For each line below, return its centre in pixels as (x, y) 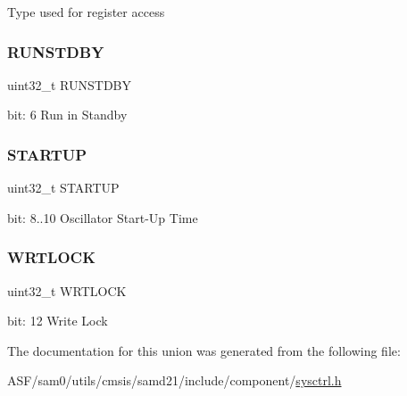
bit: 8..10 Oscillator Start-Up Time (103, 217)
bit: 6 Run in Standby (67, 115)
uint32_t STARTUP (63, 188)
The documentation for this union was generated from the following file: (204, 350)
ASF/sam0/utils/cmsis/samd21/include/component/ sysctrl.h (174, 380)
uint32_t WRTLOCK (67, 290)
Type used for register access (86, 12)
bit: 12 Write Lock (58, 321)
